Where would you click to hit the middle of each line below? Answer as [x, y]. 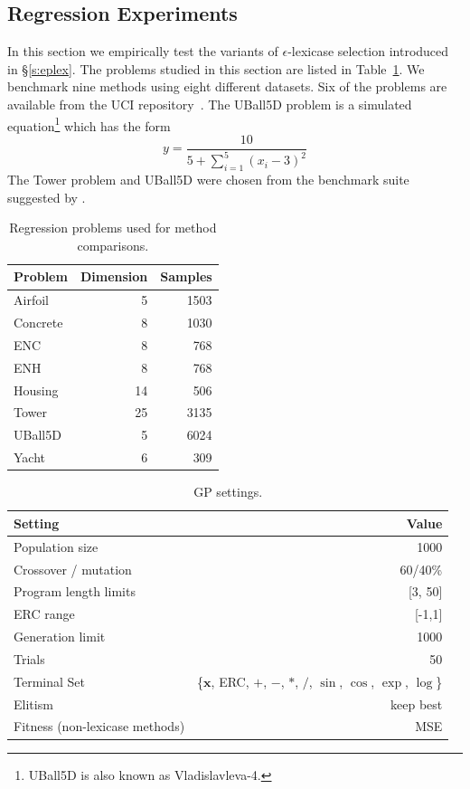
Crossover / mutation [73, 569]
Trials [29, 658]
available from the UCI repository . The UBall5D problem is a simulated [210, 104]
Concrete [38, 323]
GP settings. [228, 492]
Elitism [33, 703]
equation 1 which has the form [89, 124]
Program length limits [75, 591]
